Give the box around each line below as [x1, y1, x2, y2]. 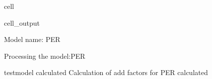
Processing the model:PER [4, 50, 85, 61]
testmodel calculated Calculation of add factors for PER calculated [4, 67, 208, 78]
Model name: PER [4, 34, 61, 44]
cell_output [4, 17, 40, 28]
